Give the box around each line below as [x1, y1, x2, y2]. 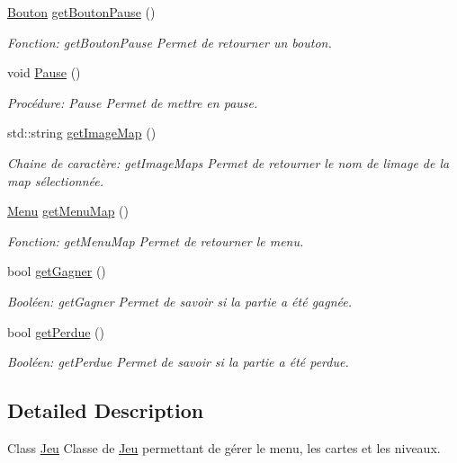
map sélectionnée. [7, 171, 103, 190]
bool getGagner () [7, 262, 106, 280]
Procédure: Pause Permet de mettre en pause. [7, 93, 258, 111]
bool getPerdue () [7, 322, 104, 341]
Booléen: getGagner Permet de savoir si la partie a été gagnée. [7, 291, 353, 310]
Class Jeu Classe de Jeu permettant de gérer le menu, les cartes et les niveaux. [7, 438, 441, 457]
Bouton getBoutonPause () [7, 3, 156, 21]
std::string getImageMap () [7, 123, 157, 142]
